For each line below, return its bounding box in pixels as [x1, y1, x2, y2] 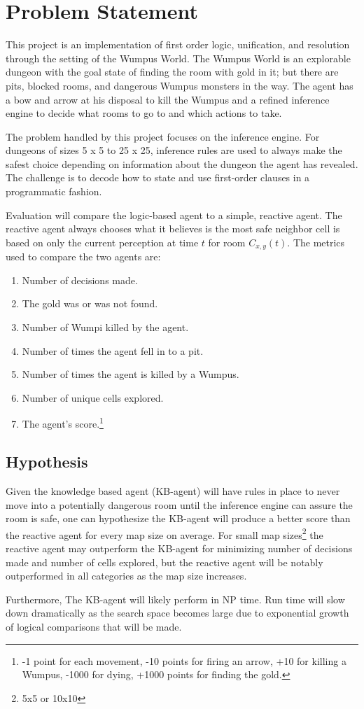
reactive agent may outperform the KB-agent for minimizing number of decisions [6, 540, 353, 555]
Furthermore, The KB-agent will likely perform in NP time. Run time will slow [6, 591, 345, 606]
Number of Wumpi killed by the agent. [22, 320, 189, 335]
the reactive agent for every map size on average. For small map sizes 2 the [6, 525, 323, 542]
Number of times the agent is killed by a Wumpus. [22, 367, 239, 381]
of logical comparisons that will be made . [6, 619, 182, 633]
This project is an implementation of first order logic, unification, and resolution [6, 37, 350, 52]
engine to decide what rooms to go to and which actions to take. [6, 106, 282, 120]
